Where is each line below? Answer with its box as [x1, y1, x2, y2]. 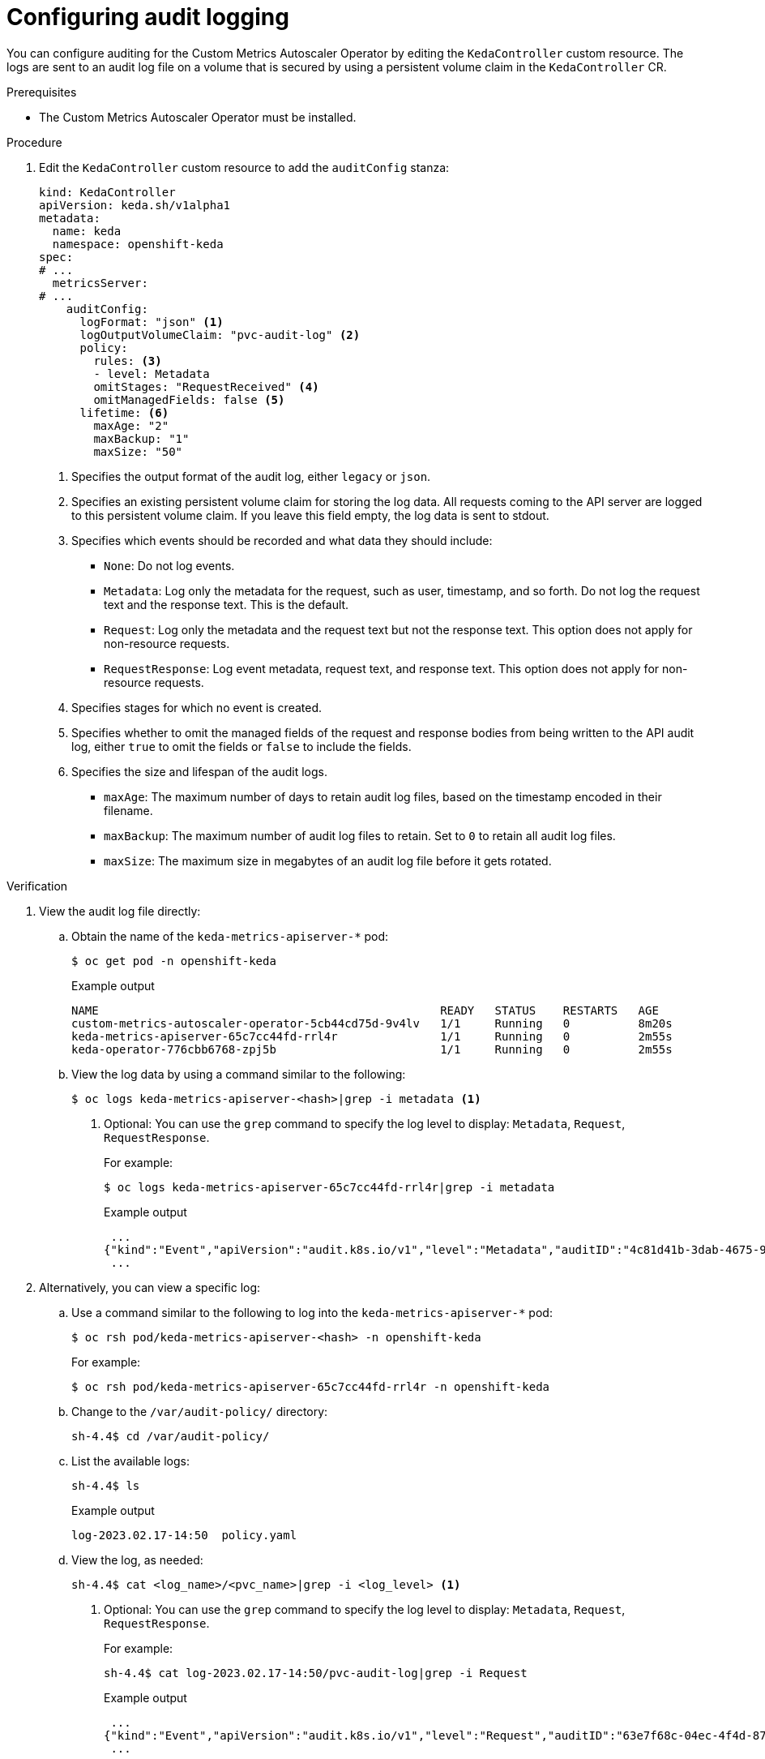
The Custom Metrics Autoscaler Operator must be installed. [39, 109, 357, 124]
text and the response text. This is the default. [104, 597, 349, 611]
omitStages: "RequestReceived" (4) [93, 380, 319, 393]
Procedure [6, 135, 62, 149]
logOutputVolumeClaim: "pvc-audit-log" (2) [79, 328, 361, 341]
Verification [6, 878, 68, 893]
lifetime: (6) [79, 405, 169, 419]
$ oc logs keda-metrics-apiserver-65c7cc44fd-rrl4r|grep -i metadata [104, 1180, 555, 1194]
